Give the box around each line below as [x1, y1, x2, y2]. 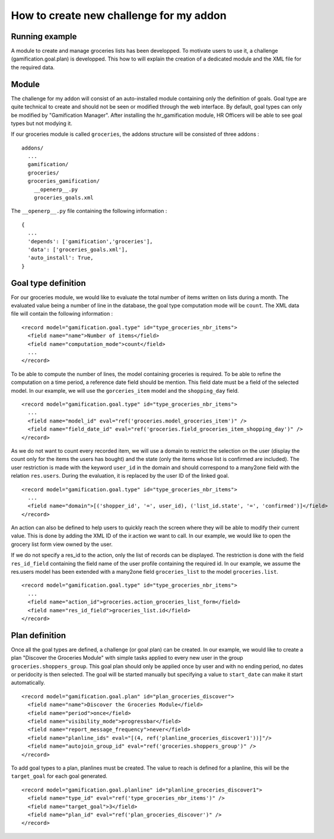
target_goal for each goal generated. [11, 773, 108, 780]
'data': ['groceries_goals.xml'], [27, 246, 128, 253]
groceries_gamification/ [27, 178, 100, 185]
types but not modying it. [11, 119, 72, 127]
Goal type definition [11, 278, 86, 288]
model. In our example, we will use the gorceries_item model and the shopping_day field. [11, 387, 240, 394]
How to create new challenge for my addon [11, 9, 227, 22]
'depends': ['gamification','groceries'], [27, 238, 154, 244]
